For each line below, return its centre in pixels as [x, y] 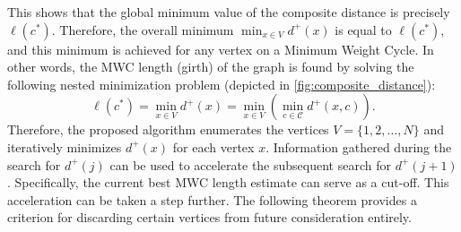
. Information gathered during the [359, 146]
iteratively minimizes [65, 146]
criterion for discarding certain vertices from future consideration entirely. [209, 217]
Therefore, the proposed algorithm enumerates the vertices [168, 129]
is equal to [363, 29]
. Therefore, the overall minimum [143, 29]
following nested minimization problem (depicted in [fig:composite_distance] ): [222, 84]
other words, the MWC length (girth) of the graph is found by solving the [211, 67]
